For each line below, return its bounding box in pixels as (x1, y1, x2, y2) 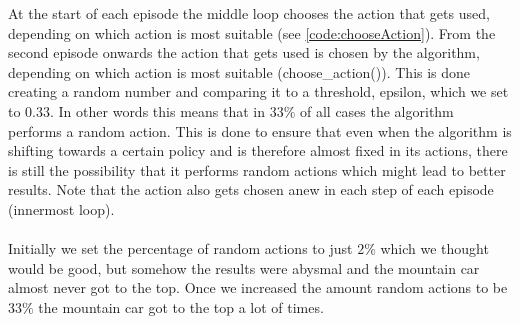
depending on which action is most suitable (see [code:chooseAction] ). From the (8, 22, 496, 43)
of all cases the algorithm (299, 100, 454, 121)
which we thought (380, 238, 489, 259)
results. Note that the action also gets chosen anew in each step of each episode (8, 179, 494, 200)
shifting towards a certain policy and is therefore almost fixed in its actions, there (8, 140, 508, 161)
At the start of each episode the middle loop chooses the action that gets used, (8, 3, 490, 23)
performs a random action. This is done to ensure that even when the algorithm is (8, 120, 512, 141)
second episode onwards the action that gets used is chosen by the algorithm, (8, 42, 480, 63)
